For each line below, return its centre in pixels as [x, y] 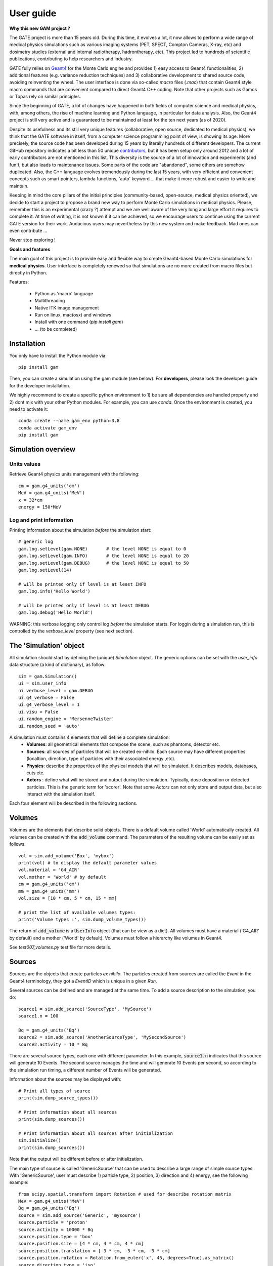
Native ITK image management [67, 308]
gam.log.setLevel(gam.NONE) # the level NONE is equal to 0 [102, 549]
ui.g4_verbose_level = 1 [49, 705]
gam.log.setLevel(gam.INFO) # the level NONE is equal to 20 [104, 556]
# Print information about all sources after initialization [96, 1133]
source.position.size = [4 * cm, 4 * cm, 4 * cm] [81, 1244]
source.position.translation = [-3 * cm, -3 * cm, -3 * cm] [94, 1251]
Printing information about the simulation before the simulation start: [80, 530]
